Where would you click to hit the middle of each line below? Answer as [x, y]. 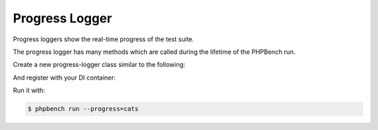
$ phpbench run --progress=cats [83, 109]
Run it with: [29, 90]
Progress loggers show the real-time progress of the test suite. [104, 39]
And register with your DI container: [64, 78]
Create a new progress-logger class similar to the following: [99, 65]
